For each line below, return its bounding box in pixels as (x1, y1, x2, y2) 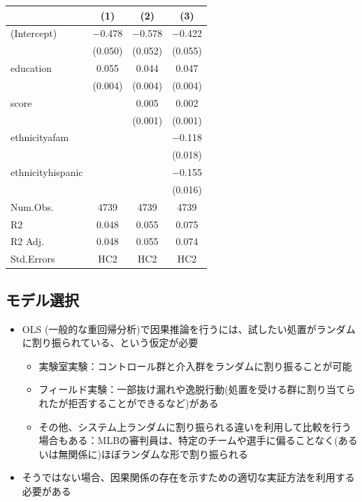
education (10, 61, 52, 75)
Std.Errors (10, 251, 55, 266)
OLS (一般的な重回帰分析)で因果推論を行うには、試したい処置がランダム (22, 321, 356, 336)
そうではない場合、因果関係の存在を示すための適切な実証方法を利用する (22, 470, 355, 485)
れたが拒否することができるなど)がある (38, 395, 219, 410)
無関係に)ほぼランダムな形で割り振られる (58, 446, 249, 461)
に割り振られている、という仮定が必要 (22, 335, 198, 350)
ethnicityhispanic (10, 165, 83, 179)
